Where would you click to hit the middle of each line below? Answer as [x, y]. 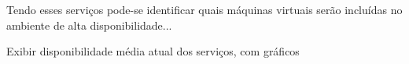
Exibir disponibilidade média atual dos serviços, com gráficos [153, 51]
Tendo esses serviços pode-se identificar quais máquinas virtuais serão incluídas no [204, 9]
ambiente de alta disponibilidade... [89, 25]
